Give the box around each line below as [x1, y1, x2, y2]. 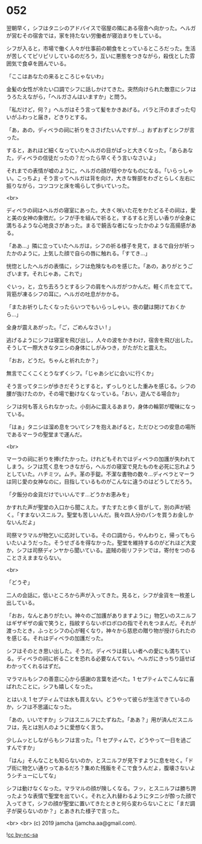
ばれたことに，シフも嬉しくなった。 [6, 683, 96, 690]
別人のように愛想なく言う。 [37, 723, 107, 731]
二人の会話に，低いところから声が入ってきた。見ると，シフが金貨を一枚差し [6, 591, 196, 598]
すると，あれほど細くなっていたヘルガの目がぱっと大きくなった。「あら [6, 146, 183, 154]
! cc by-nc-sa [6, 831, 38, 838]
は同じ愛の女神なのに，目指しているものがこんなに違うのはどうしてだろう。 [6, 478, 195, 485]
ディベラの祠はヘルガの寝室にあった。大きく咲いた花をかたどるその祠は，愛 [6, 206, 196, 214]
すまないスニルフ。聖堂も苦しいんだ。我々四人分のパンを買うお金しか [19, 511, 194, 518]
